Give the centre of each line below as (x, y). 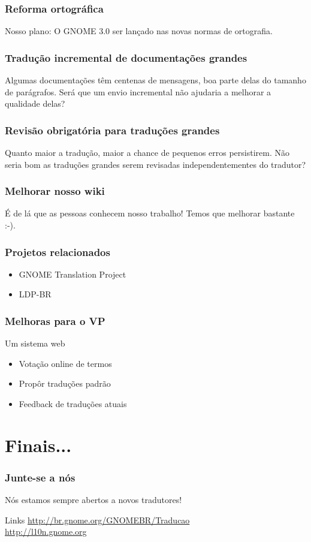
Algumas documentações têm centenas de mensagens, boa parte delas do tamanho (155, 80)
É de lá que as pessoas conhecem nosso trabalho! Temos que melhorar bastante (150, 213)
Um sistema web (35, 343)
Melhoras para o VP (55, 320)
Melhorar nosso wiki (55, 191)
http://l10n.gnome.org (46, 532)
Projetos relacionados (58, 252)
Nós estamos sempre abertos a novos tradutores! (93, 500)
